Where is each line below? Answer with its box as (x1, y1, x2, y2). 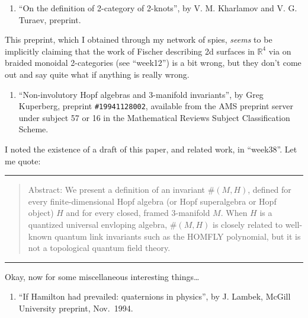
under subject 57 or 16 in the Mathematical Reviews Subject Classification (18, 111, 290, 123)
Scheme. (18, 123, 49, 135)
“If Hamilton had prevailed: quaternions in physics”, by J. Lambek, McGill (18, 290, 291, 303)
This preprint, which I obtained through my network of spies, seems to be (5, 33, 272, 46)
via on (268, 44, 291, 57)
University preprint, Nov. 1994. (18, 301, 133, 314)
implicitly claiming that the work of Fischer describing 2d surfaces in (5, 44, 255, 57)
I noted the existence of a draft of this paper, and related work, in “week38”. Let (5, 143, 297, 155)
